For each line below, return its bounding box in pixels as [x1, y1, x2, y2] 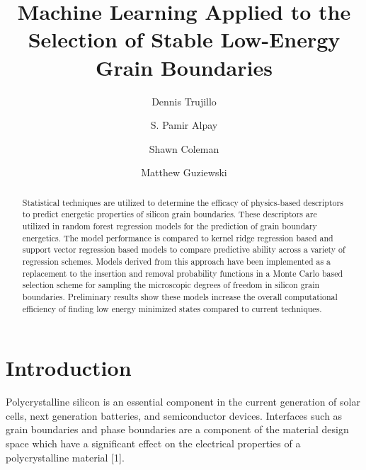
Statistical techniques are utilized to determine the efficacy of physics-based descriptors [22, 196, 343, 208]
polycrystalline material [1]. [6, 449, 125, 464]
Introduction [6, 353, 132, 382]
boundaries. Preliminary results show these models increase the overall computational [22, 290, 338, 302]
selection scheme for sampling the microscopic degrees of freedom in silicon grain [22, 279, 320, 291]
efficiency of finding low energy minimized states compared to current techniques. [22, 302, 322, 314]
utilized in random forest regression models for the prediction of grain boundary [22, 219, 317, 231]
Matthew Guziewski [141, 165, 227, 180]
